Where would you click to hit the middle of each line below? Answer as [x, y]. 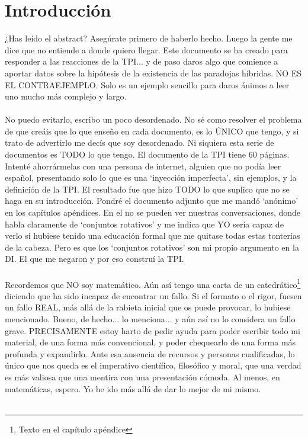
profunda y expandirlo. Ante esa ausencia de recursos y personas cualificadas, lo [150, 353]
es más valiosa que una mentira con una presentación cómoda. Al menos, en [142, 377]
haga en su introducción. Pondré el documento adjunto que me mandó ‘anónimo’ [152, 201]
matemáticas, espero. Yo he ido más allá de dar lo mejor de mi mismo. [133, 388]
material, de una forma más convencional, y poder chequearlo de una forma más [150, 342]
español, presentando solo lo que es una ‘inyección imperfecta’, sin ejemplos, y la [151, 177]
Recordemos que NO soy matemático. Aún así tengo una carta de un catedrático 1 [153, 283]
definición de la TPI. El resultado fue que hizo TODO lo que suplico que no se [147, 189]
